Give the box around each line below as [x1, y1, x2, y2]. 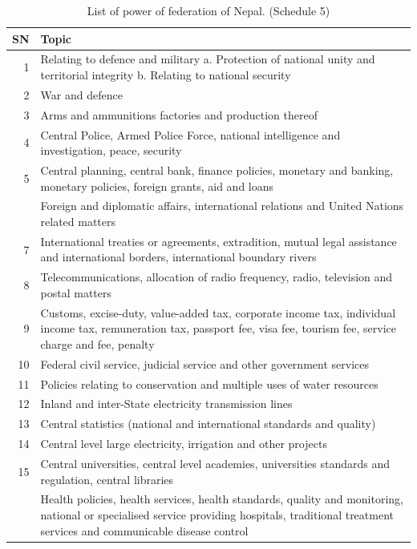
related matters [40, 213, 116, 230]
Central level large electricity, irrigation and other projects [40, 435, 327, 452]
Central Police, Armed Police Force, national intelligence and [40, 126, 341, 143]
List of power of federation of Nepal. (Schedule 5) [87, 2, 330, 18]
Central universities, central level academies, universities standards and [40, 455, 391, 471]
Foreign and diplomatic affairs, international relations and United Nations [40, 197, 404, 214]
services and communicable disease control [40, 522, 249, 539]
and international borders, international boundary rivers [40, 248, 317, 265]
